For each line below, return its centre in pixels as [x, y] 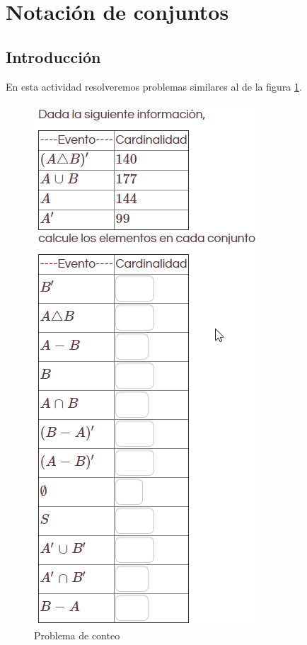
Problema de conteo [77, 635]
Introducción [53, 56]
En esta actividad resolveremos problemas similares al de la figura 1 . [154, 86]
